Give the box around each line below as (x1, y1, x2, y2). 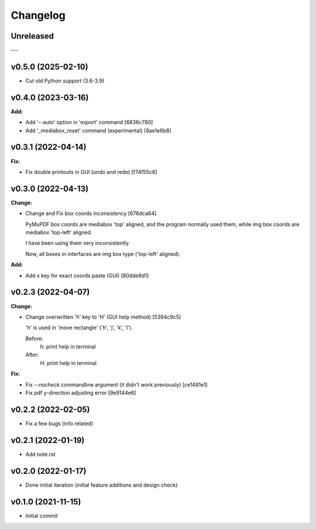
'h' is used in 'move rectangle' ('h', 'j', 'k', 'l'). (25, 324, 133, 331)
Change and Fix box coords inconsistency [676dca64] (25, 210, 157, 217)
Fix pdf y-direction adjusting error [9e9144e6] (25, 390, 136, 397)
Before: (25, 335, 43, 342)
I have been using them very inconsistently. (25, 240, 130, 247)
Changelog (11, 9, 66, 22)
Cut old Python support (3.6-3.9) (25, 77, 105, 84)
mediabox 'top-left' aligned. (25, 229, 92, 236)
